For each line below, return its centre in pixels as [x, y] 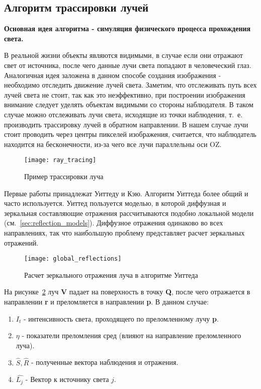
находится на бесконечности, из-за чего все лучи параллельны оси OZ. [113, 144]
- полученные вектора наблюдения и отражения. [105, 362]
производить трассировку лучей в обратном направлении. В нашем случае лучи [126, 124]
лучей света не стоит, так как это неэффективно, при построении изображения [125, 94]
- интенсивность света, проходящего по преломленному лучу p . [121, 318]
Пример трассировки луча [64, 176]
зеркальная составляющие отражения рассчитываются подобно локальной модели [129, 213]
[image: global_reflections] [73, 259]
